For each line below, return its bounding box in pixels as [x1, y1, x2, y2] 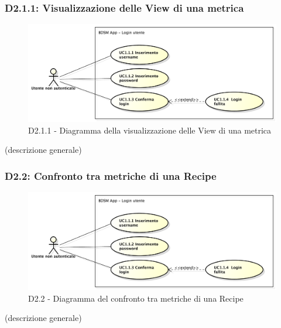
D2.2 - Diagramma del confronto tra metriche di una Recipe [28, 292, 244, 304]
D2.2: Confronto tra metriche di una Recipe [5, 168, 217, 183]
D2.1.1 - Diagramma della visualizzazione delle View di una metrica [28, 124, 272, 136]
